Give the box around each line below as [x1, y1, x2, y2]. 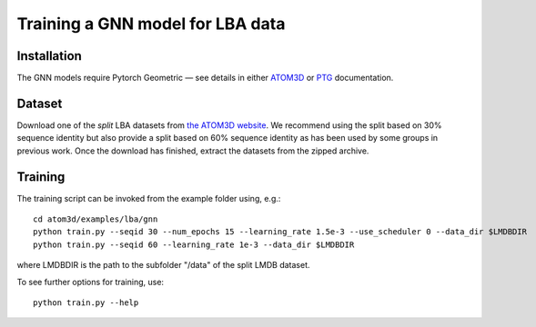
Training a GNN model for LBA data [16, 14, 286, 34]
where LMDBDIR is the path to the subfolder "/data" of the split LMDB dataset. [16, 260, 310, 271]
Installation [16, 48, 82, 64]
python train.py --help [33, 298, 139, 308]
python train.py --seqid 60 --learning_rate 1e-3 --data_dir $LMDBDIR [33, 239, 355, 250]
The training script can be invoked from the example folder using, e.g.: [16, 193, 281, 203]
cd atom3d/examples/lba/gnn [33, 214, 158, 224]
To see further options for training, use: [16, 276, 164, 287]
